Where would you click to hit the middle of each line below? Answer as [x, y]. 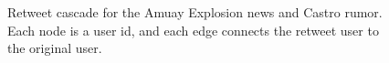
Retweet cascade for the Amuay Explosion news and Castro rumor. [195, 12]
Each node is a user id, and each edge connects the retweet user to [193, 30]
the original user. [55, 48]
